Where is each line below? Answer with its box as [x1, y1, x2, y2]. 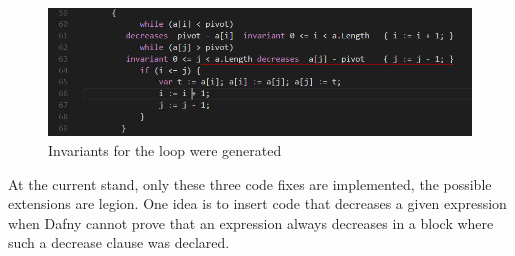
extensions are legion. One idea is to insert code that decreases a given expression [8, 193, 507, 214]
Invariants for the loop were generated [48, 139, 282, 160]
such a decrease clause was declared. [8, 232, 230, 253]
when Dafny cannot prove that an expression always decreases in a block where [8, 212, 494, 233]
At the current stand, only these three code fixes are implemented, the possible [8, 173, 492, 194]
